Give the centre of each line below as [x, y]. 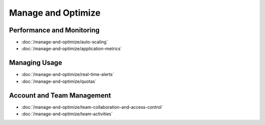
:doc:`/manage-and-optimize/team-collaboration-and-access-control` [92, 107]
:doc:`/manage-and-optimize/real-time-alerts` [68, 75]
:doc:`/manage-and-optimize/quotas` [59, 81]
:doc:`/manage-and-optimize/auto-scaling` [65, 42]
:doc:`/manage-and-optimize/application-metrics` [72, 49]
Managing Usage [36, 63]
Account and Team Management [60, 95]
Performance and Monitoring [54, 30]
